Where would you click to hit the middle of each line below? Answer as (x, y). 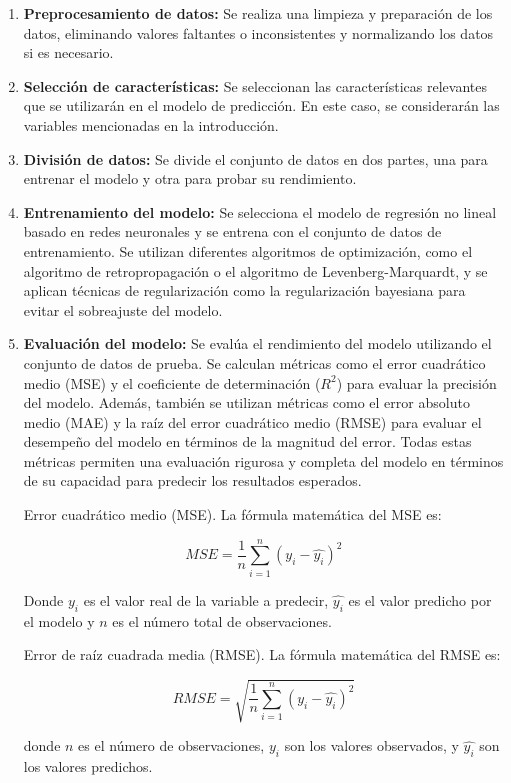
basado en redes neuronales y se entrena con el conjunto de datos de (232, 231)
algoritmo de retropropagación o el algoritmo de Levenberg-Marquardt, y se (255, 270)
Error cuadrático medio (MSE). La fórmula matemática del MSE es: (232, 514)
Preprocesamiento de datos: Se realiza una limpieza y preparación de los (258, 13)
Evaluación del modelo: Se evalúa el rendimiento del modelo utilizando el (257, 343)
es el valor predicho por (420, 599)
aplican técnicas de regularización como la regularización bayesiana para (244, 290)
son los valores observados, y (371, 745)
